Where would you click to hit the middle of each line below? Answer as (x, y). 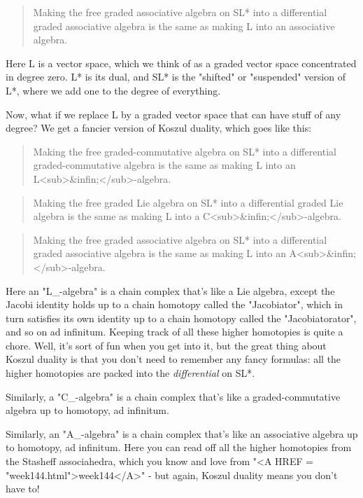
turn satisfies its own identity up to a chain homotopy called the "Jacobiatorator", (181, 318)
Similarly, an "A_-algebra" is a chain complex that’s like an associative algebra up (182, 433)
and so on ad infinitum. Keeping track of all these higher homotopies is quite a (175, 332)
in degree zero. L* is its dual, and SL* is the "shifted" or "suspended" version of (176, 77)
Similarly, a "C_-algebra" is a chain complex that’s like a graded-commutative (173, 396)
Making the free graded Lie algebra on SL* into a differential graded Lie (188, 202)
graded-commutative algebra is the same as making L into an (164, 165)
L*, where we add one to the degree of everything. (113, 90)
